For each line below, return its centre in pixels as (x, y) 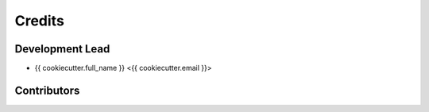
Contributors (47, 90)
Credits (40, 21)
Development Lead (62, 49)
